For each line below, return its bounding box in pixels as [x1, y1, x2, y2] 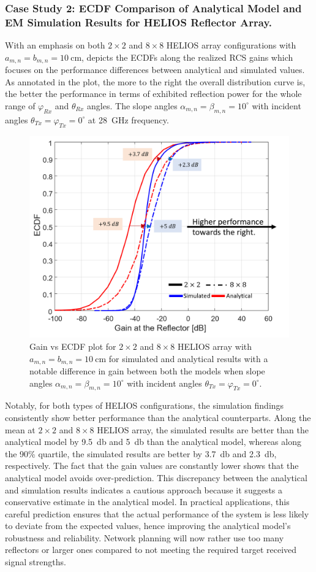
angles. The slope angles [87, 99, 178, 112]
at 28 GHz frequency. [88, 113, 169, 126]
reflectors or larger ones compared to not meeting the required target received [5, 543, 297, 556]
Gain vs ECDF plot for [29, 339, 116, 352]
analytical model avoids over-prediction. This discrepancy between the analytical [5, 471, 307, 484]
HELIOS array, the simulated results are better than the [97, 423, 309, 436]
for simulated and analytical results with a [108, 352, 268, 365]
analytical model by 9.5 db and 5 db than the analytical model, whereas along [5, 435, 301, 448]
